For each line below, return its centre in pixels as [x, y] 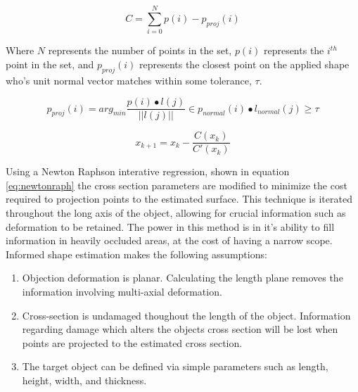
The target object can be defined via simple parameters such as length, [175, 366]
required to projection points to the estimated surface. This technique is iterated [179, 199]
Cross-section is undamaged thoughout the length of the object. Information [186, 315]
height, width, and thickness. [84, 380]
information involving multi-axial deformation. [122, 291]
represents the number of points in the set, [140, 50]
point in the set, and [50, 64]
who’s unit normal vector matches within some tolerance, [129, 80]
